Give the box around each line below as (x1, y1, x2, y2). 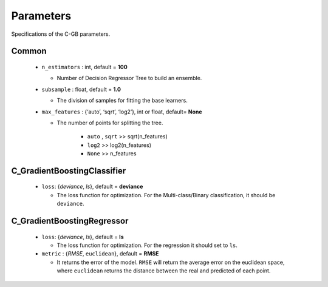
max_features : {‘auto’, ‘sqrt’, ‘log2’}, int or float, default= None (41, 108, 203, 115)
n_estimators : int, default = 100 (41, 63, 128, 70)
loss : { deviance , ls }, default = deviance (41, 183, 143, 191)
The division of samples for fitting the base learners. (56, 97, 188, 104)
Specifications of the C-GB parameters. (11, 30, 111, 38)
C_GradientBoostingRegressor (11, 216, 129, 226)
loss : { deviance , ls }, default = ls (41, 233, 124, 240)
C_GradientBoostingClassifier (11, 166, 126, 176)
